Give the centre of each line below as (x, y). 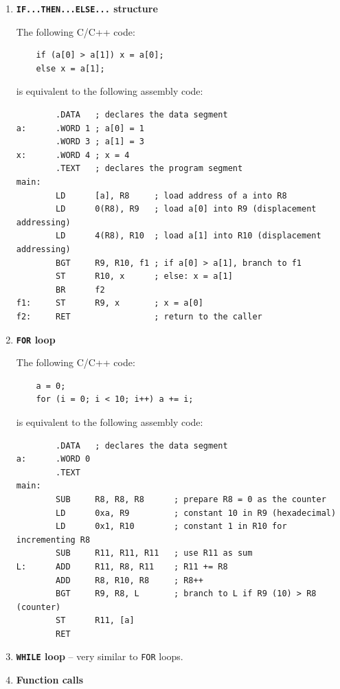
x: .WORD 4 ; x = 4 (73, 155)
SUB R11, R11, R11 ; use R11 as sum (154, 553)
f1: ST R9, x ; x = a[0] (110, 303)
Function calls (49, 680)
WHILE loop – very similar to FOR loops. (100, 656)
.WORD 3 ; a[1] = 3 (100, 142)
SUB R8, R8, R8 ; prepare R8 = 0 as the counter (191, 499)
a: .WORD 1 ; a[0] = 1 (80, 128)
